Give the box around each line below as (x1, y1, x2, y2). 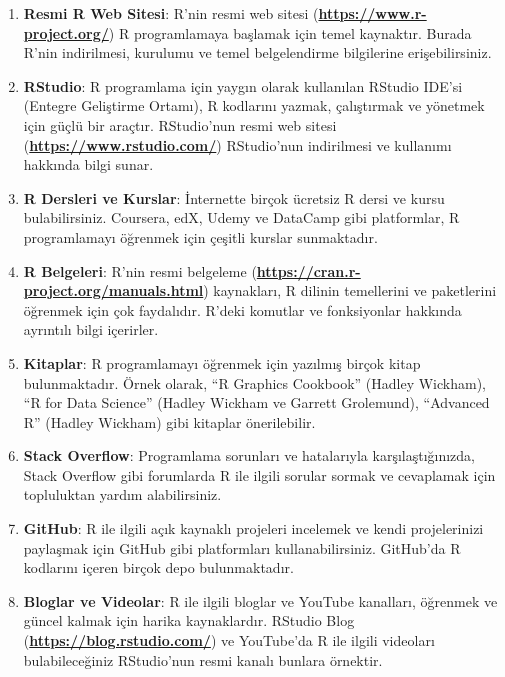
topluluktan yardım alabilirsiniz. (23, 484, 222, 505)
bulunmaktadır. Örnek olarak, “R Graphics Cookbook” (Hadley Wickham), (23, 372, 487, 393)
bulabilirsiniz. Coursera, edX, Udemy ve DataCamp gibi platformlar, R (23, 207, 460, 228)
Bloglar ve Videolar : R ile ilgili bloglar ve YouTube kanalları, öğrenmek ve (23, 590, 498, 611)
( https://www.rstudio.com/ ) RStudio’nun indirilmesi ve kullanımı (23, 134, 452, 155)
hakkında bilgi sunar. (23, 154, 154, 175)
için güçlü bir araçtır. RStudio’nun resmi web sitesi (23, 114, 337, 135)
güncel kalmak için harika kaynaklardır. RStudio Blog (23, 610, 355, 631)
